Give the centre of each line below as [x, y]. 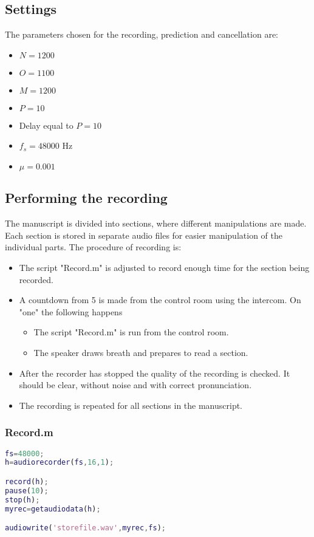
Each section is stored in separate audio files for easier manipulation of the [144, 235]
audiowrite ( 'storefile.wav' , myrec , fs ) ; [85, 528]
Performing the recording [86, 198]
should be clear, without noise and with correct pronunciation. [135, 385]
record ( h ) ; [27, 481]
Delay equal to [46, 125]
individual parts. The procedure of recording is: [93, 247]
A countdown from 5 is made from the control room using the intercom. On [160, 300]
